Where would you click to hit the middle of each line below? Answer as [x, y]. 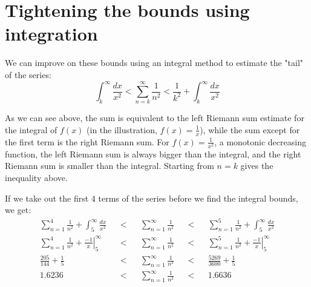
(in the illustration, [122, 129]
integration [51, 34]
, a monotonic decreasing [260, 141]
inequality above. [36, 178]
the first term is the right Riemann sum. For [87, 141]
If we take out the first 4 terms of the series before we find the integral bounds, [152, 198]
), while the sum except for [250, 129]
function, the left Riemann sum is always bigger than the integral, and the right [153, 153]
